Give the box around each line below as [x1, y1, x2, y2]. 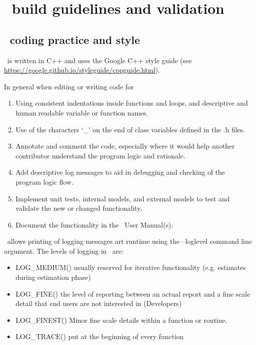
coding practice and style [10, 32, 140, 47]
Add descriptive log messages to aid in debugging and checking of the [15, 167, 225, 177]
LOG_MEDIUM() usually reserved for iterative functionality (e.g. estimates [15, 262, 246, 272]
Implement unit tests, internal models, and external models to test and [15, 193, 230, 203]
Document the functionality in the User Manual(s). [15, 219, 173, 230]
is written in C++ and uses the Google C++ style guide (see [7, 55, 192, 65]
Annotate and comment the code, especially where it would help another [15, 141, 235, 151]
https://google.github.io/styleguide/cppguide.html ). [4, 65, 160, 75]
